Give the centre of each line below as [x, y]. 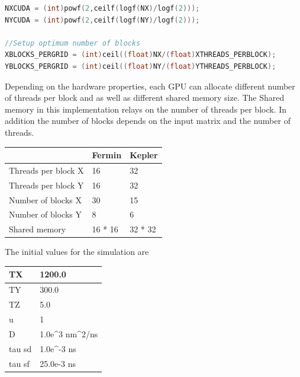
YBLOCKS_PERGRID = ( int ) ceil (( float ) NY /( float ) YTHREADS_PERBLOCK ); [141, 66]
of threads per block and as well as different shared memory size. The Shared [145, 98]
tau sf [19, 363]
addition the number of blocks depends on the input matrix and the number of [148, 121]
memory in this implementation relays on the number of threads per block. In [146, 109]
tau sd [20, 348]
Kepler [144, 155]
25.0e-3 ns [58, 363]
